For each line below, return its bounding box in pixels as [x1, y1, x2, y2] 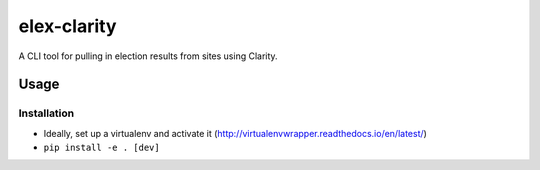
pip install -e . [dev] [43, 142, 160, 154]
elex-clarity [18, 15, 117, 37]
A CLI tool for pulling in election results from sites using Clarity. [18, 50, 279, 62]
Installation [18, 106, 75, 120]
